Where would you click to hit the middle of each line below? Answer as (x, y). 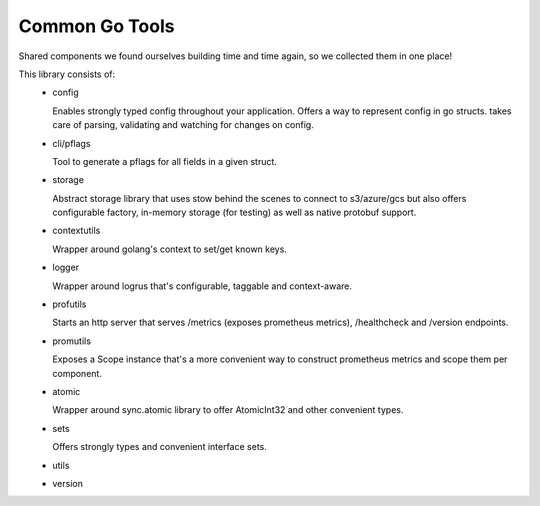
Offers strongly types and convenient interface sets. (159, 447)
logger (66, 267)
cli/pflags (71, 143)
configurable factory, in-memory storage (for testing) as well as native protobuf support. (234, 212)
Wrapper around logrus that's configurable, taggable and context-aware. (202, 286)
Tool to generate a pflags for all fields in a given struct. (164, 161)
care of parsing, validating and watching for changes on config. (183, 125)
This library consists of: (67, 74)
